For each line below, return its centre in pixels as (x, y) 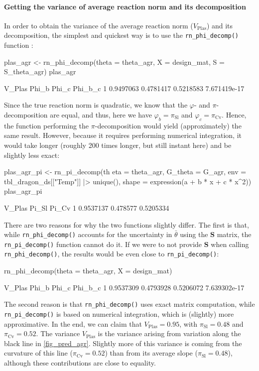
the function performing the (47, 125)
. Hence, (234, 115)
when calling (230, 244)
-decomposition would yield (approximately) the (168, 125)
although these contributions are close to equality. (80, 363)
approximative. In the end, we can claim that (73, 323)
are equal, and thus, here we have (101, 115)
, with (189, 323)
